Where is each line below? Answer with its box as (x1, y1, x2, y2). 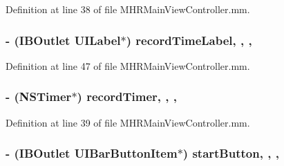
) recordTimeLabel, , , (126, 31, 252, 48)
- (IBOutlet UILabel (6, 31, 121, 48)
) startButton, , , (182, 145, 279, 162)
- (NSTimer (6, 88, 72, 105)
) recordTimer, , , (77, 88, 178, 105)
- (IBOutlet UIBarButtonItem (6, 145, 178, 162)
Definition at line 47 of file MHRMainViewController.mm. (6, 58, 250, 73)
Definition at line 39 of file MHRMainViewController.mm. (6, 115, 250, 129)
